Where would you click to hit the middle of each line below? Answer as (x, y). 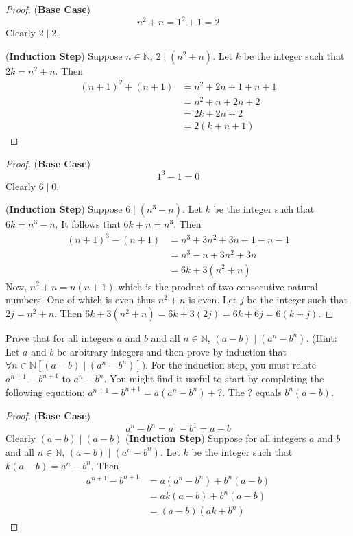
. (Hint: (321, 337)
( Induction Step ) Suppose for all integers (216, 438)
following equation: (45, 392)
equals (268, 392)
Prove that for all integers (60, 337)
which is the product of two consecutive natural (218, 286)
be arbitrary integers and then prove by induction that (172, 351)
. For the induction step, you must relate (231, 365)
